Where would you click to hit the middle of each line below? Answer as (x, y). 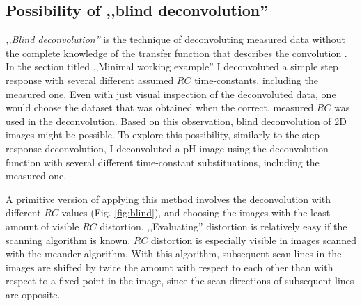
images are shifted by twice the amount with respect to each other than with (170, 267)
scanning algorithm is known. (68, 240)
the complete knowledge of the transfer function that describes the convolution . (176, 53)
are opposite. (33, 294)
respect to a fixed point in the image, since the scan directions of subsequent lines (180, 281)
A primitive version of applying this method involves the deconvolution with (168, 199)
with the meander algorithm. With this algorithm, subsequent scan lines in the (174, 253)
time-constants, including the (257, 80)
